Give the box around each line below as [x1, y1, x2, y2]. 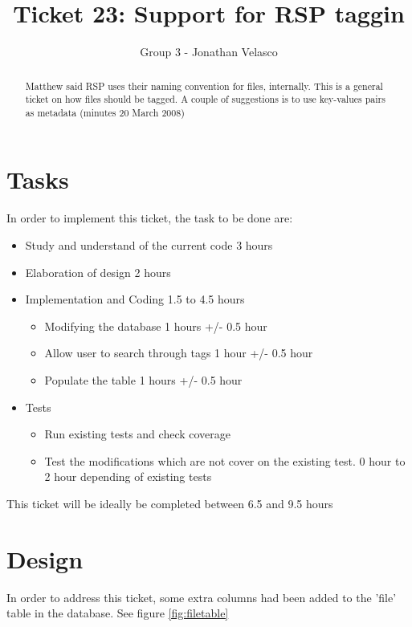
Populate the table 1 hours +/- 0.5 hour [44, 371, 243, 388]
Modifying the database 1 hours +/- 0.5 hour [44, 317, 267, 334]
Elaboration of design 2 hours [25, 263, 171, 280]
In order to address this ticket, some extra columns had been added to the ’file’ [6, 588, 397, 605]
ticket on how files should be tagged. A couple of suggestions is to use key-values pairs [25, 92, 385, 106]
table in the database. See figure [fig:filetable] [6, 605, 229, 621]
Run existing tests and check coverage [44, 425, 231, 442]
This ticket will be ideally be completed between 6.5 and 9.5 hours [6, 495, 333, 511]
